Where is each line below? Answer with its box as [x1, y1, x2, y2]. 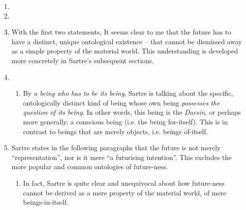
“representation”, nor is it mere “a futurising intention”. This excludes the [11, 152, 232, 162]
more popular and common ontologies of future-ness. [11, 161, 168, 172]
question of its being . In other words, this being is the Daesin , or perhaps [23, 107, 241, 117]
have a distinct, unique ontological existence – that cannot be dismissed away [11, 36, 242, 46]
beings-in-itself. [23, 197, 69, 207]
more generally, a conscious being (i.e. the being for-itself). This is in [23, 116, 228, 126]
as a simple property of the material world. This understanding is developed [11, 46, 238, 56]
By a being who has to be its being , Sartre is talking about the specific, [23, 88, 233, 98]
